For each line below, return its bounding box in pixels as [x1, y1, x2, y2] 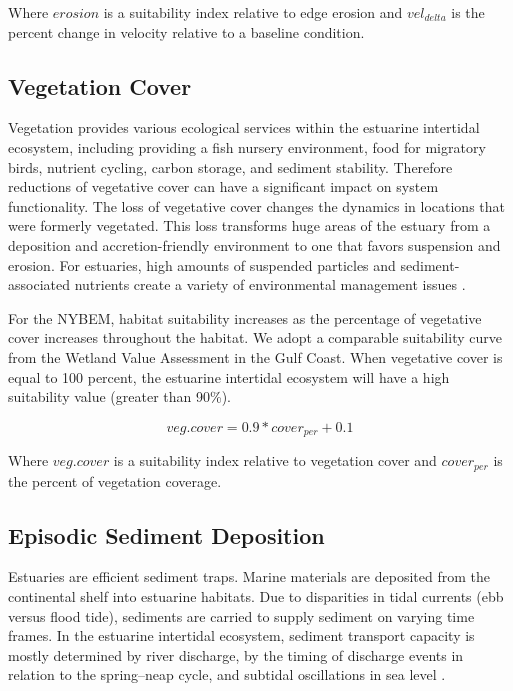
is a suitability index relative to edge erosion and [103, 2, 403, 22]
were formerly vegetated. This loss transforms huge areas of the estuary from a [8, 215, 491, 236]
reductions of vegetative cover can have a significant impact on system [8, 176, 439, 197]
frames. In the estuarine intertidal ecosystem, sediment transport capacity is [8, 625, 475, 646]
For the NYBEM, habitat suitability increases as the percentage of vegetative [8, 307, 482, 328]
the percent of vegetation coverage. [8, 470, 222, 491]
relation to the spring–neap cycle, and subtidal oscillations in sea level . [8, 664, 446, 685]
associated [8, 274, 70, 295]
